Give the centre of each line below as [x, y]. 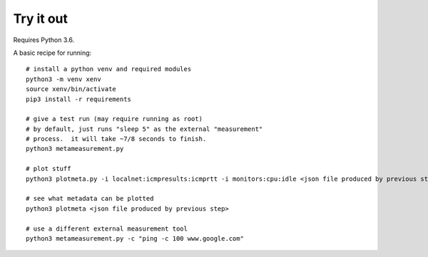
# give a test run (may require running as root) [114, 119]
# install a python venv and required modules [109, 69]
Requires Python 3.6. [44, 40]
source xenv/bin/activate [71, 89]
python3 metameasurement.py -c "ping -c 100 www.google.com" [135, 238]
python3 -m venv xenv [63, 79]
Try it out [40, 19]
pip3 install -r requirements [79, 99]
